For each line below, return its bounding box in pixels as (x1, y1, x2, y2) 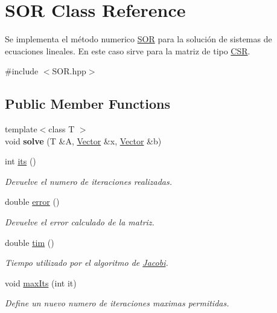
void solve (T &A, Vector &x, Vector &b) (5, 134, 162, 147)
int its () (5, 155, 36, 167)
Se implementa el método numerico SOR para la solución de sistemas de (5, 33, 272, 45)
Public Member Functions (5, 94, 170, 113)
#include (5, 65, 39, 77)
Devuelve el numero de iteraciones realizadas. (5, 175, 173, 187)
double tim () (5, 236, 54, 248)
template (5, 123, 37, 135)
